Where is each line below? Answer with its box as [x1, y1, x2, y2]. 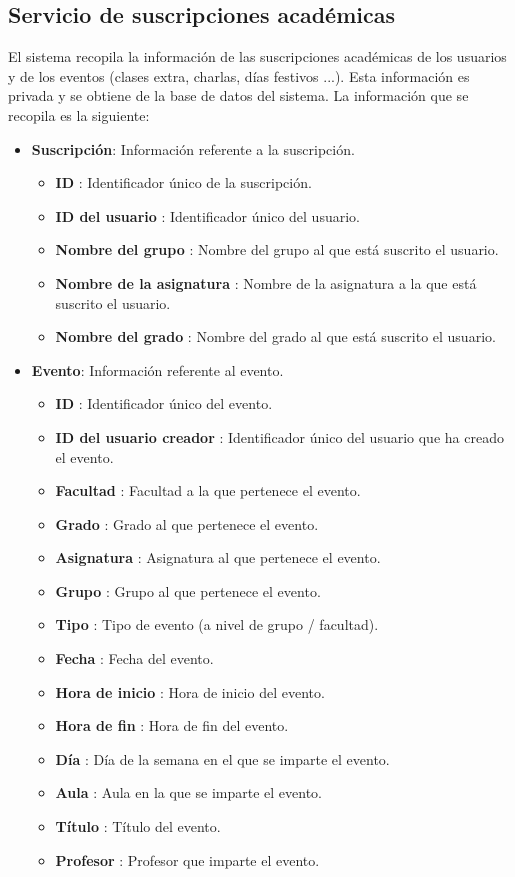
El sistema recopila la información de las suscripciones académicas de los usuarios [8, 46, 507, 67]
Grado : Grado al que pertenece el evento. [55, 513, 319, 534]
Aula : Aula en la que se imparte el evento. [55, 782, 322, 803]
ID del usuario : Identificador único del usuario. [55, 205, 360, 226]
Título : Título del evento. [55, 816, 221, 837]
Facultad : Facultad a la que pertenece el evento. [55, 480, 361, 501]
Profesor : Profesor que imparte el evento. [55, 849, 320, 870]
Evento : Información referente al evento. [31, 359, 284, 380]
